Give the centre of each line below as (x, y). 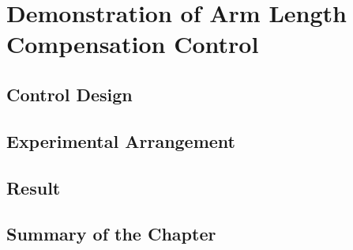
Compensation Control (133, 44)
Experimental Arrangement (121, 140)
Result (34, 187)
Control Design (69, 94)
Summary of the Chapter (111, 234)
